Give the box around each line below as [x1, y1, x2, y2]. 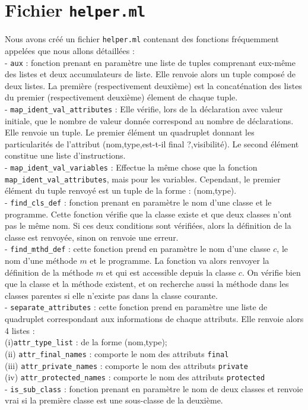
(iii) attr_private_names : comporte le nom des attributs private [5, 359, 248, 371]
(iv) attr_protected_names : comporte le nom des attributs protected [5, 371, 265, 383]
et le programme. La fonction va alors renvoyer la [90, 254, 269, 266]
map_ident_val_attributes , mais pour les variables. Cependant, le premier [5, 172, 281, 185]
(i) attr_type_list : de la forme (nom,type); [5, 336, 167, 348]
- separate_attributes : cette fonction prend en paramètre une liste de [5, 301, 268, 313]
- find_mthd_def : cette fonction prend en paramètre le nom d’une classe [5, 242, 271, 255]
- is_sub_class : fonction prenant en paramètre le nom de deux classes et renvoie [5, 382, 303, 395]
